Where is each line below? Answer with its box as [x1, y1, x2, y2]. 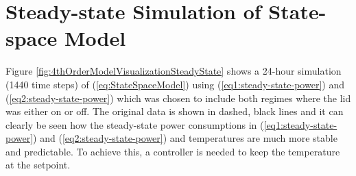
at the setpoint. [5, 158, 71, 172]
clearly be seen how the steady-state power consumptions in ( [5, 117, 264, 131]
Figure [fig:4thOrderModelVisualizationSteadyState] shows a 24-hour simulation [5, 64, 342, 78]
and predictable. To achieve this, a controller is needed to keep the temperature [5, 144, 340, 158]
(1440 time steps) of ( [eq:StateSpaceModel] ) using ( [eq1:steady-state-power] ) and [5, 77, 344, 91]
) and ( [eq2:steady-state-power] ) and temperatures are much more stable [33, 131, 337, 145]
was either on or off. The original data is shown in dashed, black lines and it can [5, 104, 344, 118]
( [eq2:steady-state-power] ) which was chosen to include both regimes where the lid [5, 90, 351, 105]
